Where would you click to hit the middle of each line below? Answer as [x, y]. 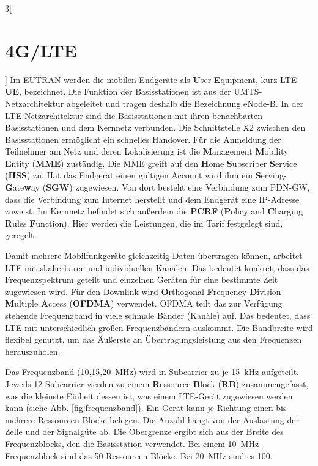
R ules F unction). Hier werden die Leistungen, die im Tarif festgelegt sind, [144, 223]
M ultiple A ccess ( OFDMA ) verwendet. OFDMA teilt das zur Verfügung [144, 303]
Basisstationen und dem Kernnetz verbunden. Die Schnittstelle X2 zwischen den [155, 127]
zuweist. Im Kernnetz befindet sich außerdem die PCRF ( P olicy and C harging [154, 211]
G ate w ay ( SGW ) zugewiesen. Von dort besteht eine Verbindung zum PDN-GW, [157, 187]
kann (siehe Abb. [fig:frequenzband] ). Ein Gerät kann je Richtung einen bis [146, 408]
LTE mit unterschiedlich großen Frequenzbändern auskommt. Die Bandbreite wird [159, 327]
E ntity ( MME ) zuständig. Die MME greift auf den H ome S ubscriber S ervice [151, 163]
